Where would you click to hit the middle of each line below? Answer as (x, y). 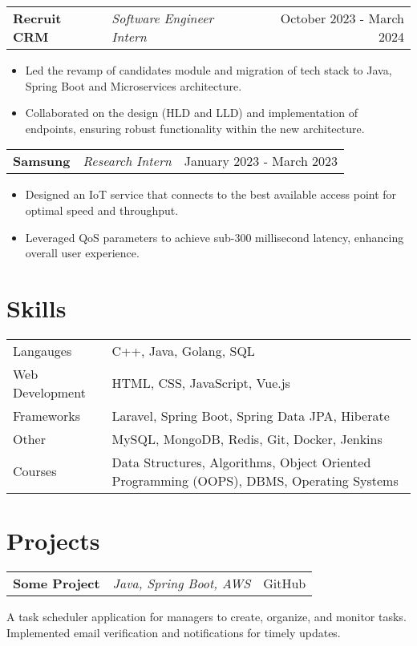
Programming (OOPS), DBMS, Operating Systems (255, 480)
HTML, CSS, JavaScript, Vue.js (201, 383)
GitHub (285, 583)
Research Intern (127, 161)
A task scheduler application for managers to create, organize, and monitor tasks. (206, 616)
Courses (35, 471)
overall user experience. (82, 253)
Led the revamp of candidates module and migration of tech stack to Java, (208, 70)
